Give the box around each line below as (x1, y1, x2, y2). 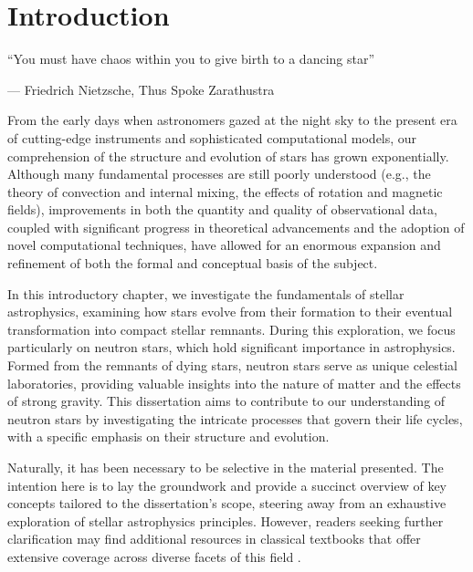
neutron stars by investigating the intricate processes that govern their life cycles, (7, 409, 463, 428)
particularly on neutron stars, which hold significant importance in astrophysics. (7, 338, 456, 357)
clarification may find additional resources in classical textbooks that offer (7, 529, 421, 548)
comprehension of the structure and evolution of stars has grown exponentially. (7, 146, 449, 165)
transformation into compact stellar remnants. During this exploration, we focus (7, 319, 456, 338)
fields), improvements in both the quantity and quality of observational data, (7, 200, 437, 219)
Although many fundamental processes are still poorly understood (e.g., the (7, 164, 431, 183)
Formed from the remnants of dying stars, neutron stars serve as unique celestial (7, 356, 458, 375)
